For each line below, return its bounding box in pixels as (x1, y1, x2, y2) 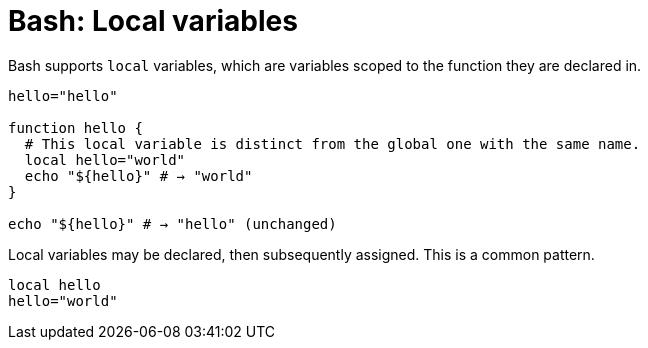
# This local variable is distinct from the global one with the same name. (24, 135, 641, 152)
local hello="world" (24, 151, 186, 168)
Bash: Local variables (8, 4, 298, 38)
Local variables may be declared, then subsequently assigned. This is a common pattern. (8, 245, 595, 263)
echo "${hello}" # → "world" (24, 167, 253, 184)
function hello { (8, 119, 143, 136)
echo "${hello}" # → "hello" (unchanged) (8, 215, 337, 232)
